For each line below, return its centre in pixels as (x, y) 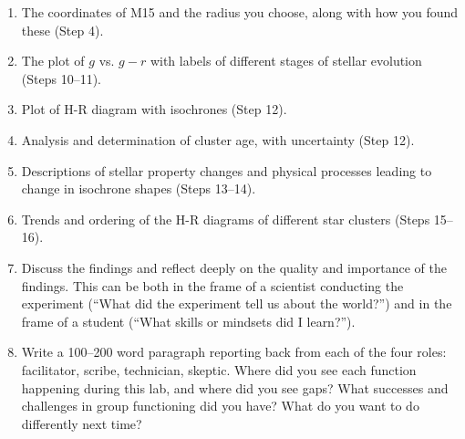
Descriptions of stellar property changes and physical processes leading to (227, 170)
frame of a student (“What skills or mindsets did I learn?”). (188, 321)
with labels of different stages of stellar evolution (286, 61)
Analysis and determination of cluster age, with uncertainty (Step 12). (218, 139)
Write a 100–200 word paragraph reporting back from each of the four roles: (234, 352)
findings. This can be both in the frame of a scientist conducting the (212, 285)
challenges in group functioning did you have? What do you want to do (220, 406)
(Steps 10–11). (61, 78)
